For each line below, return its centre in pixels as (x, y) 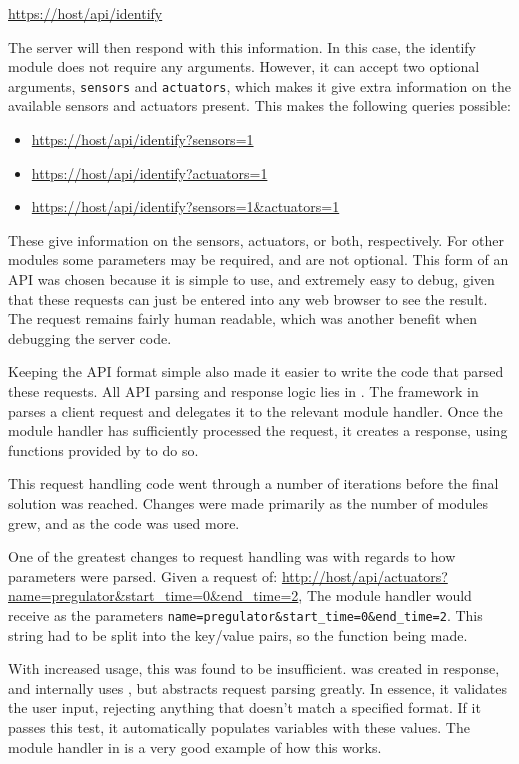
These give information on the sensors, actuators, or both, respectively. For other (256, 239)
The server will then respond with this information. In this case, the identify (242, 46)
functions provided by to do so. (103, 449)
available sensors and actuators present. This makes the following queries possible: (259, 105)
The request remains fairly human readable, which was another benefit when (243, 318)
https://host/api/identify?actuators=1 (149, 172)
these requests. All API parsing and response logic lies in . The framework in (243, 390)
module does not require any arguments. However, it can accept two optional (244, 66)
